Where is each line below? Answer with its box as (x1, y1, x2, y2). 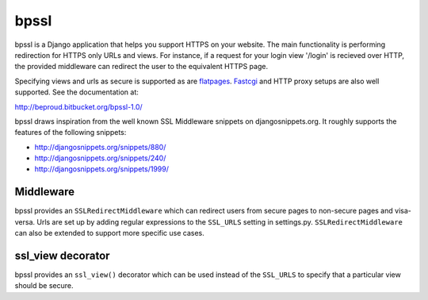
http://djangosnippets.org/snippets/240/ (34, 153, 166, 163)
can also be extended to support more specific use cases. (14, 229, 205, 238)
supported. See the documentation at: (14, 87, 139, 97)
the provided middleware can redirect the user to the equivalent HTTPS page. (14, 62, 269, 71)
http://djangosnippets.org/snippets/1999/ (34, 164, 170, 174)
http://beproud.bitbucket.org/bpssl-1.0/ (14, 102, 143, 111)
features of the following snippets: (14, 128, 127, 137)
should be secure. (14, 281, 74, 290)
